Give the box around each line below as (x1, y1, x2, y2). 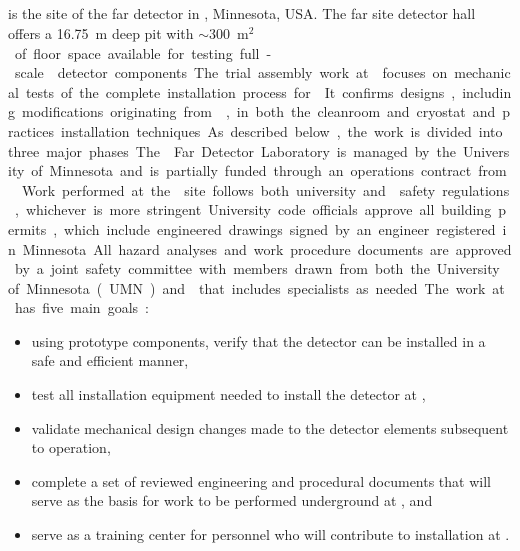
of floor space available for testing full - (14, 42, 272, 63)
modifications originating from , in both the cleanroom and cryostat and (21, 101, 496, 122)
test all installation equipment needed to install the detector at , (31, 384, 426, 405)
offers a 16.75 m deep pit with (8, 22, 194, 43)
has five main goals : (14, 297, 149, 318)
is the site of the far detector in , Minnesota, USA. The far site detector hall (8, 3, 476, 24)
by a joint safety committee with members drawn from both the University (14, 258, 500, 279)
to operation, (31, 437, 111, 458)
